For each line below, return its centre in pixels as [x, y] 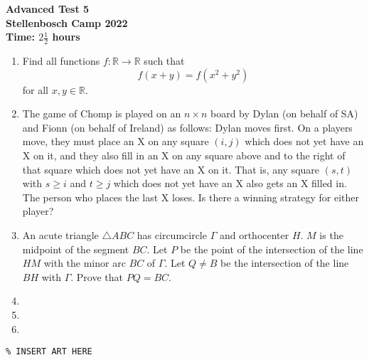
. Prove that [97, 276]
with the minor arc [85, 263]
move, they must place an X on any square [116, 141]
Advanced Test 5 [48, 9]
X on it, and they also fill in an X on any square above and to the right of [184, 155]
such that [164, 61]
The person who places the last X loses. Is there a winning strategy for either [191, 197]
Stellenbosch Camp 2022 [67, 22]
